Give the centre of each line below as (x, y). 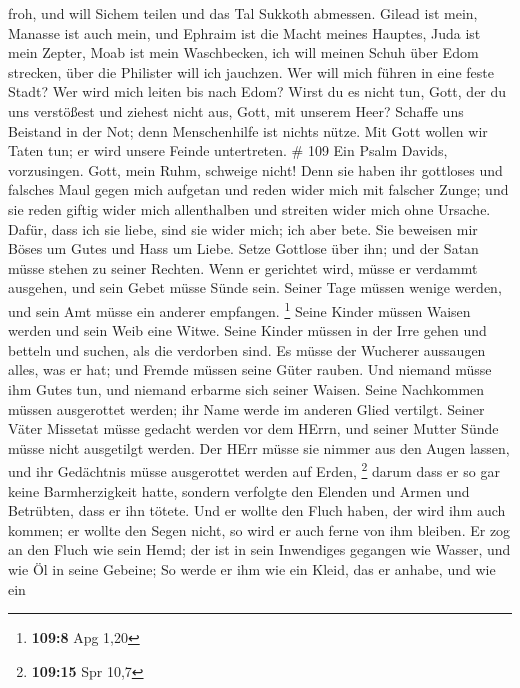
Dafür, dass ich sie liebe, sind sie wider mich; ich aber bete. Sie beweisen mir (243, 228)
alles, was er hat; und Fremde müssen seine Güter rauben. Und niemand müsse (250, 369)
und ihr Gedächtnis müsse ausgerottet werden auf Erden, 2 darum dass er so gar (254, 469)
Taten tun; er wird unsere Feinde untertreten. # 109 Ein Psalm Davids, (228, 150)
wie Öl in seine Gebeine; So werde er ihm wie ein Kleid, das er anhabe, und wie (252, 568)
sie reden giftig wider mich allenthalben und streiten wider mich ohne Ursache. (249, 208)
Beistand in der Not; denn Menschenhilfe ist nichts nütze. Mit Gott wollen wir (248, 130)
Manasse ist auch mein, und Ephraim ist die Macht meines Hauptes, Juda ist (244, 32)
